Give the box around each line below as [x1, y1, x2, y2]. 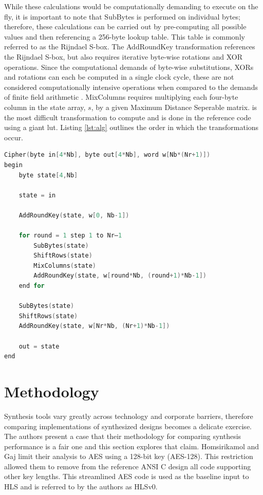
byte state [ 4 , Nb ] [18, 171, 78, 179]
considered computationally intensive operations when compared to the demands [4, 81, 258, 92]
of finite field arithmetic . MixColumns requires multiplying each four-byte [4, 91, 238, 102]
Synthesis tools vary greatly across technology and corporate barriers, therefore [4, 410, 253, 421]
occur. [4, 132, 23, 142]
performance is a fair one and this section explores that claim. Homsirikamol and [4, 441, 259, 451]
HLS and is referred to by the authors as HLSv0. [4, 481, 158, 492]
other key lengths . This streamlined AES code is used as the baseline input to [4, 471, 249, 482]
